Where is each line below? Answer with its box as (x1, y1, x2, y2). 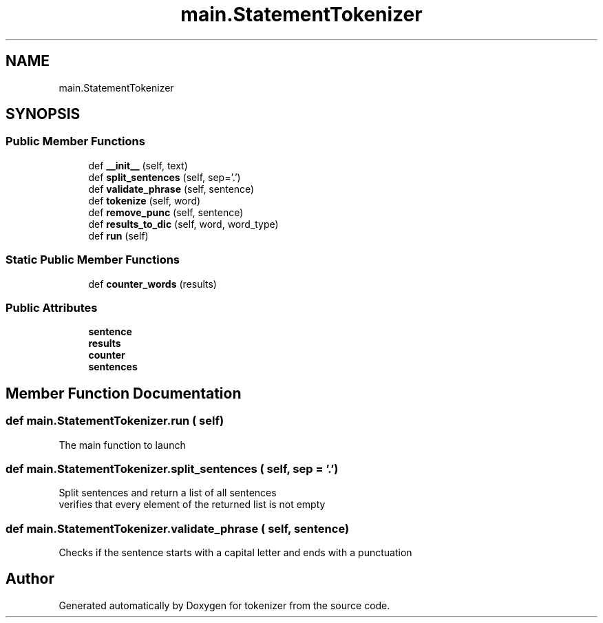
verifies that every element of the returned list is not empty (59, 498, 326, 511)
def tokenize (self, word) (88, 194, 201, 207)
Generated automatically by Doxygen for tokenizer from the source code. (59, 599, 390, 611)
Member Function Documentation (6, 384, 242, 402)
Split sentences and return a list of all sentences (59, 487, 277, 499)
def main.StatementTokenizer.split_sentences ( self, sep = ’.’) (6, 461, 339, 476)
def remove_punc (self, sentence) (88, 206, 244, 218)
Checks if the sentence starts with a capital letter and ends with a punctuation (59, 547, 412, 559)
